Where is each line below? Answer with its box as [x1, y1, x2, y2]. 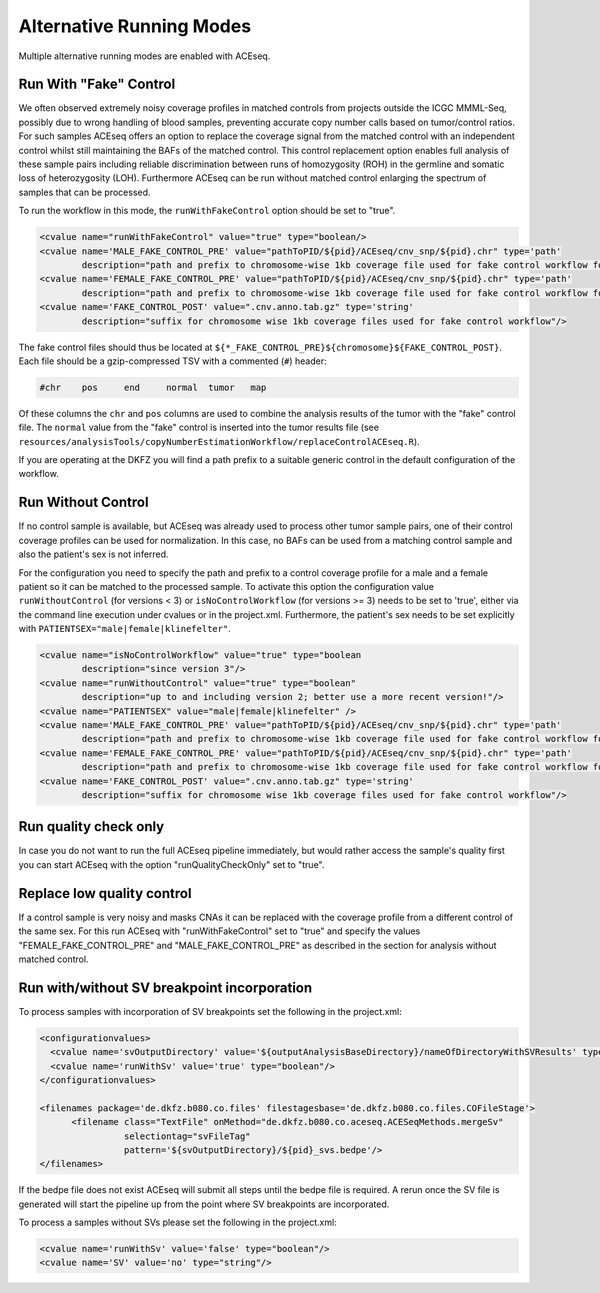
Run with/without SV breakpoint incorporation [18, 979, 313, 996]
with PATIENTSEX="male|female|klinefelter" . [18, 623, 232, 635]
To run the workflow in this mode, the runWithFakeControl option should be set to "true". [18, 205, 396, 217]
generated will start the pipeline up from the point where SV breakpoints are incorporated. [18, 1198, 390, 1210]
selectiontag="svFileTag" [123, 1130, 251, 1142]
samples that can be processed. [18, 186, 151, 198]
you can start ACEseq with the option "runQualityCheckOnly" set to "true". [18, 858, 325, 870]
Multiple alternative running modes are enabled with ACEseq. [18, 50, 271, 62]
